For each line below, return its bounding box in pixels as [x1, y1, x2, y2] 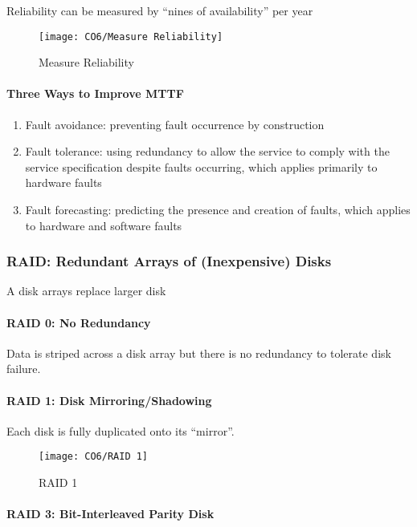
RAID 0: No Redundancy [6, 314, 151, 330]
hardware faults [25, 174, 102, 191]
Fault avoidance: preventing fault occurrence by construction [25, 116, 325, 132]
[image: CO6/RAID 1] [39, 451, 149, 463]
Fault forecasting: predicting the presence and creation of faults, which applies [25, 201, 411, 218]
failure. [6, 360, 41, 377]
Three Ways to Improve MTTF [6, 85, 184, 102]
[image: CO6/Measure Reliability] [39, 30, 223, 43]
